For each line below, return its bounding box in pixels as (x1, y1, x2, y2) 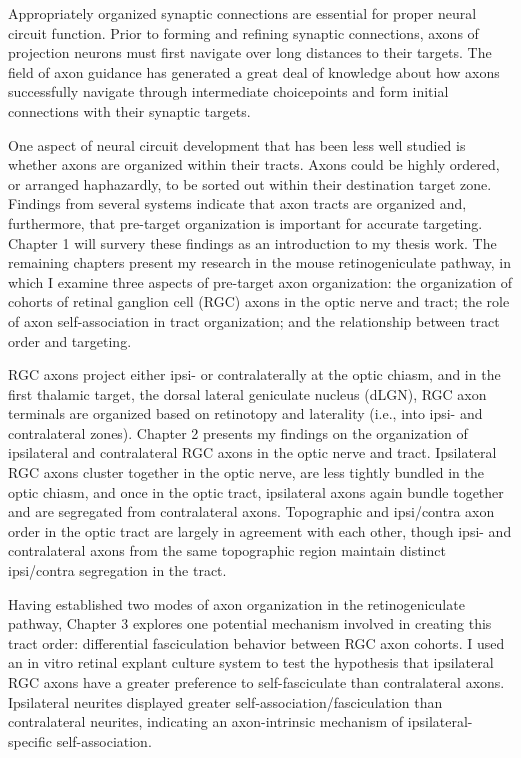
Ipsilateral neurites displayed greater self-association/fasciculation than (8, 691, 443, 712)
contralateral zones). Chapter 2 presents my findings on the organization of (8, 422, 468, 443)
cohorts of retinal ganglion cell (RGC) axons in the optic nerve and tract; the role (8, 291, 510, 312)
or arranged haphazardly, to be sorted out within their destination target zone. (8, 173, 492, 194)
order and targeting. (8, 330, 132, 351)
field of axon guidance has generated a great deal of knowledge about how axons (8, 61, 500, 82)
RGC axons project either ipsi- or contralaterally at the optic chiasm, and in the (8, 364, 501, 385)
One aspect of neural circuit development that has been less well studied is (8, 134, 466, 155)
